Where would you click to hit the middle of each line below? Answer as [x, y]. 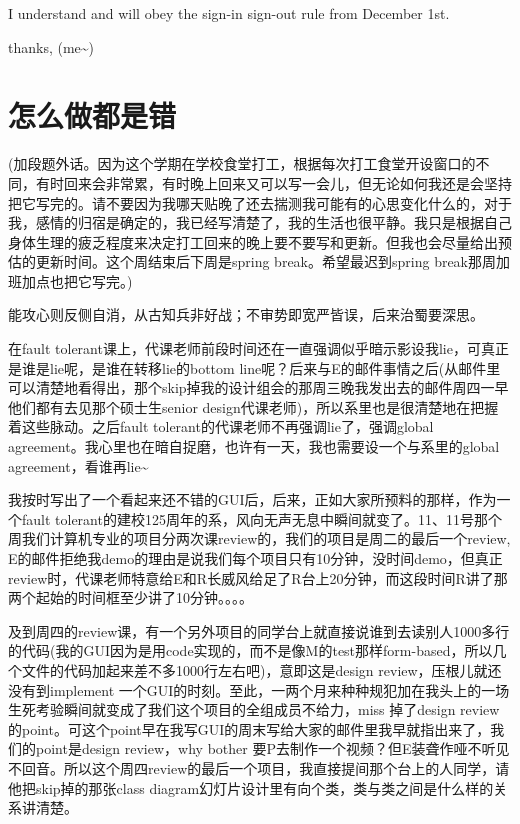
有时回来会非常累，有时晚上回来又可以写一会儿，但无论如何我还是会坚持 [273, 182]
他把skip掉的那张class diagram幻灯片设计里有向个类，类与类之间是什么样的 [251, 787]
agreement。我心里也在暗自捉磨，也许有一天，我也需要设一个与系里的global [254, 446]
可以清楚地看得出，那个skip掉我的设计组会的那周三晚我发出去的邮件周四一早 [258, 387]
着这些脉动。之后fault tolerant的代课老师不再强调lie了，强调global [221, 426]
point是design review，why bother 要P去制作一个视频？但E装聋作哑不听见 [272, 748]
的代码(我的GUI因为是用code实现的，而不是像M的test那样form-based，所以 [250, 650]
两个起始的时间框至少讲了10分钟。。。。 [130, 597]
